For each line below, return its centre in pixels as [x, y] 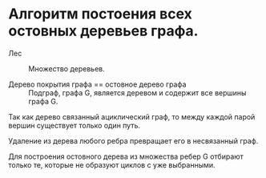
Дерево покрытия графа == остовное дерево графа [97, 84]
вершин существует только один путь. [75, 125]
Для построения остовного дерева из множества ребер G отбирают [126, 156]
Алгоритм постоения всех [100, 14]
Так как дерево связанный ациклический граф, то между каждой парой [132, 116]
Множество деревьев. [67, 68]
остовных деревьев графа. [103, 31]
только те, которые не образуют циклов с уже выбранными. [112, 164]
